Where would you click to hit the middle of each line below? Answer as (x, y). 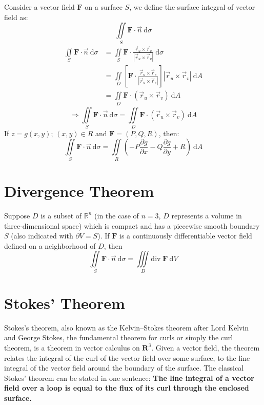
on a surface (104, 7)
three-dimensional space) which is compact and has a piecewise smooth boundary (132, 225)
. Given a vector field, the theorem (206, 347)
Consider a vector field (39, 7)
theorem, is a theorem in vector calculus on (72, 347)
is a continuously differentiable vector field (186, 236)
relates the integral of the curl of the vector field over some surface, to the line (127, 357)
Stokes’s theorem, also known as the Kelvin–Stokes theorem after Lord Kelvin (127, 327)
